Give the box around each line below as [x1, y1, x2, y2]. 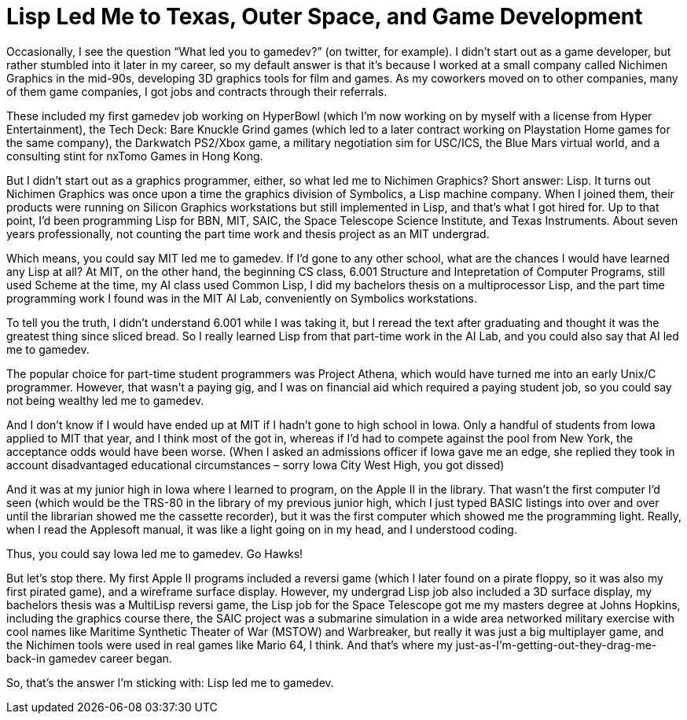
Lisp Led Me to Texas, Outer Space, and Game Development [6, 3, 643, 30]
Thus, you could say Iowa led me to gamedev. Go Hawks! [6, 546, 303, 560]
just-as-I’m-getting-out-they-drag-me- [455, 637, 657, 652]
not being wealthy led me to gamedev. [6, 393, 204, 407]
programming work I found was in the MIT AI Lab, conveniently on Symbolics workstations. [6, 291, 478, 305]
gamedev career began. [48, 651, 172, 665]
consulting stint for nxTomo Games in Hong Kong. [6, 149, 263, 163]
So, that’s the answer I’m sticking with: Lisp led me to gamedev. [6, 675, 334, 689]
